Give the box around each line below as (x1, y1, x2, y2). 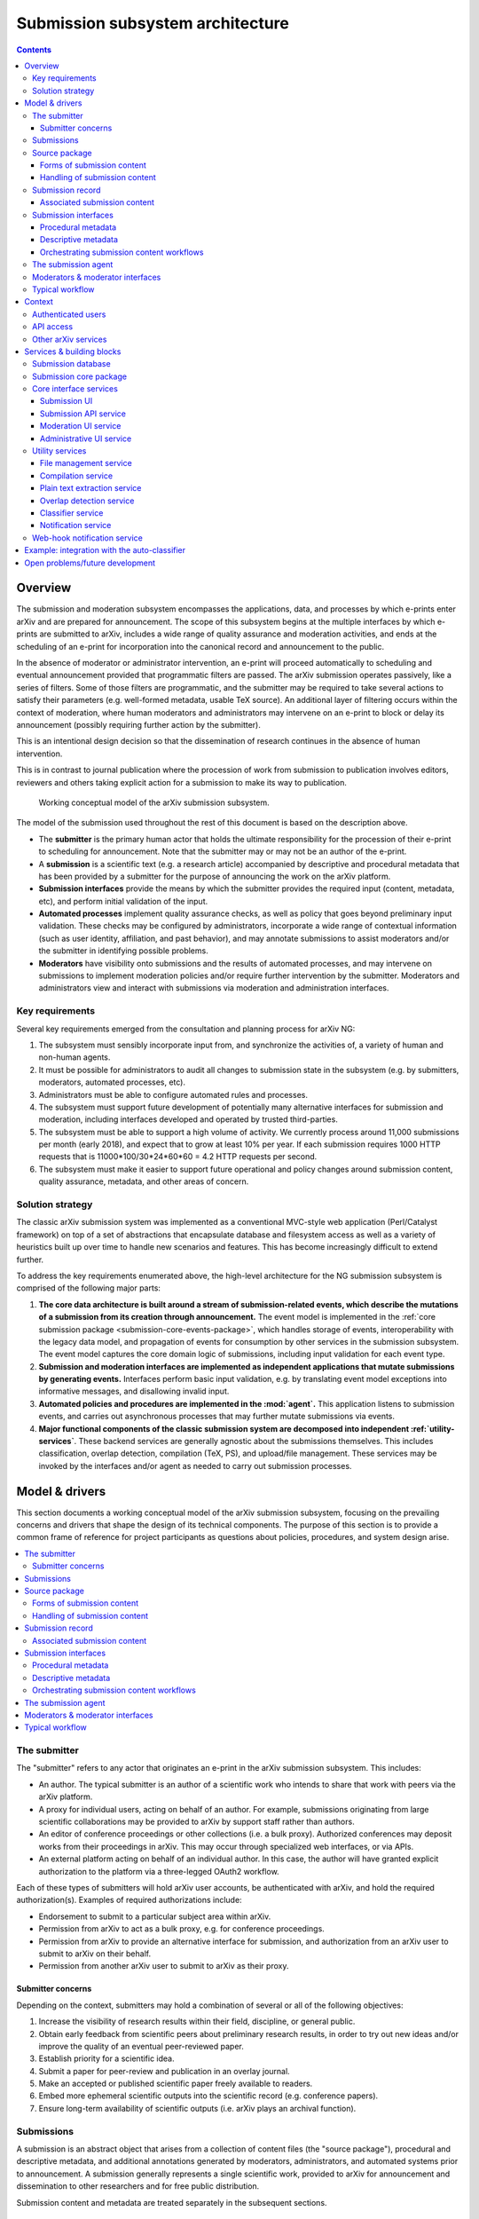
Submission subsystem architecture (16, 13, 290, 33)
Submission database (32, 359, 111, 369)
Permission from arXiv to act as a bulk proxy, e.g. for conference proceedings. (38, 1923, 326, 1934)
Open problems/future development (24, 557, 155, 568)
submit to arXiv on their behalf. (38, 1948, 151, 1959)
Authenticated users (32, 309, 106, 320)
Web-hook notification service (32, 533, 144, 543)
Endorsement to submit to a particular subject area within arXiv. (38, 1911, 271, 1922)
